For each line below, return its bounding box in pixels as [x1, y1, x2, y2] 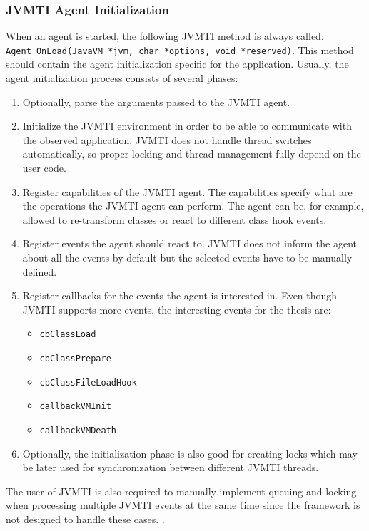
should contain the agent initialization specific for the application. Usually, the [6, 56, 349, 71]
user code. [22, 160, 66, 175]
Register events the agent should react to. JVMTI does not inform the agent [22, 236, 358, 251]
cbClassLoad [39, 329, 96, 340]
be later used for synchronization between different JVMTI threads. [22, 460, 319, 475]
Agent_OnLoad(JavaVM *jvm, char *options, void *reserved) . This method [6, 42, 354, 57]
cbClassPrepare [39, 354, 111, 364]
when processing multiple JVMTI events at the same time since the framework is [6, 498, 360, 512]
